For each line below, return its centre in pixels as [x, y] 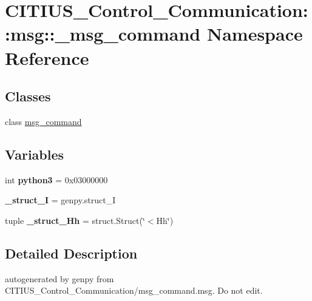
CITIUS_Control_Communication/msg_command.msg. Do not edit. [134, 290]
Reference [47, 57]
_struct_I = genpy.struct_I [60, 200]
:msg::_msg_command [103, 34]
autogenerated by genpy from [59, 278]
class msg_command [43, 121]
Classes [28, 96]
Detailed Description [71, 253]
